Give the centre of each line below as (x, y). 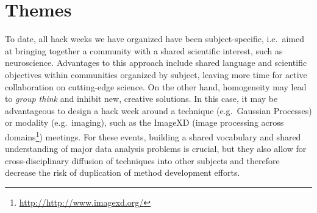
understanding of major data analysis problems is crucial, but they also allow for (156, 149)
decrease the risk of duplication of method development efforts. (123, 172)
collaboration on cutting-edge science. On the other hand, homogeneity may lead (156, 86)
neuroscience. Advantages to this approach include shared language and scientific (156, 63)
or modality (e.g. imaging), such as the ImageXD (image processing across (144, 122)
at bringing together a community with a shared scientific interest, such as (144, 50)
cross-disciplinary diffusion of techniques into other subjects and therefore (142, 160)
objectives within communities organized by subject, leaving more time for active (156, 74)
